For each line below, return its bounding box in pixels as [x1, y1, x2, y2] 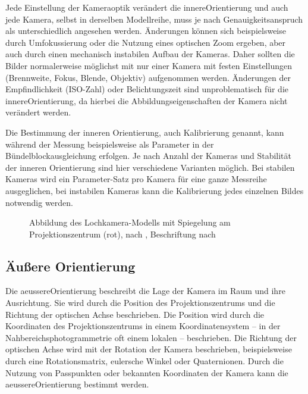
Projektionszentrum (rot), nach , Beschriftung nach [29, 227, 216, 240]
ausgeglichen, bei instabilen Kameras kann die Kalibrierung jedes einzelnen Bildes [5, 184, 304, 196]
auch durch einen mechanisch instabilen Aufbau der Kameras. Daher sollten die [5, 48, 295, 60]
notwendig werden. [5, 196, 73, 208]
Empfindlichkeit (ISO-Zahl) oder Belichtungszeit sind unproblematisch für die [5, 83, 289, 95]
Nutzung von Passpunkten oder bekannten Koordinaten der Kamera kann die [5, 366, 288, 379]
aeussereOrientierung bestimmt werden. [5, 378, 149, 390]
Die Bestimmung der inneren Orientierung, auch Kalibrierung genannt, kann [5, 126, 284, 138]
